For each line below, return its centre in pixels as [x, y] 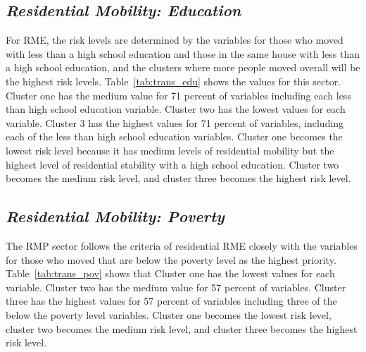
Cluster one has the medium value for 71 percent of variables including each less [178, 95]
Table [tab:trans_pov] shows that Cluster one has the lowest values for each [170, 273]
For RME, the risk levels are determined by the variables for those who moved [175, 40]
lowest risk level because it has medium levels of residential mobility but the [170, 150]
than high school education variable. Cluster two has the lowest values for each [176, 109]
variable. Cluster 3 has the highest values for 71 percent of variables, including [175, 122]
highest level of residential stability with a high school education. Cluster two [172, 164]
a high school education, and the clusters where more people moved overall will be [183, 67]
